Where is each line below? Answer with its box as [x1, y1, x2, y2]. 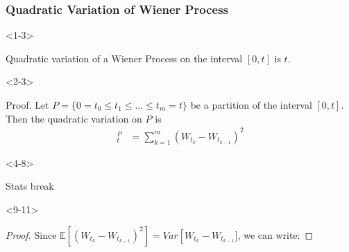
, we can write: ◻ [237, 227, 314, 242]
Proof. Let [6, 98, 49, 111]
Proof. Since [6, 227, 57, 242]
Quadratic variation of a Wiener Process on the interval [6, 51, 243, 65]
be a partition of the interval [190, 98, 312, 111]
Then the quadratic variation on [6, 111, 142, 125]
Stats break [6, 179, 54, 193]
